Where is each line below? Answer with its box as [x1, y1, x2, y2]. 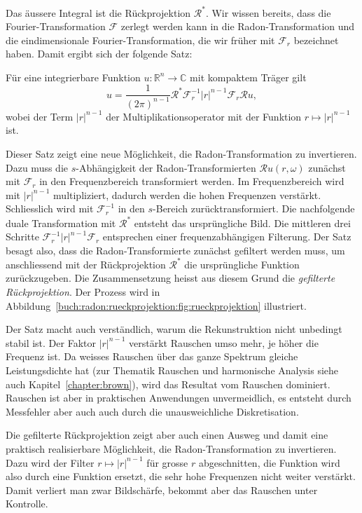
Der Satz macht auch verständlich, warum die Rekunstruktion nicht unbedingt [6, 322, 342, 336]
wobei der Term [6, 109, 74, 123]
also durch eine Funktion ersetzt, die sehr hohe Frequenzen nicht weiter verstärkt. [6, 469, 356, 484]
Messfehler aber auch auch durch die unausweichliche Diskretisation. [6, 404, 299, 418]
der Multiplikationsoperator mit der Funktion [106, 109, 302, 123]
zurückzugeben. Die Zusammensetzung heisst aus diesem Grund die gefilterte [6, 271, 335, 285]
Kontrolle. [6, 496, 48, 511]
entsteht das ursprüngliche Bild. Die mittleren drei [134, 215, 351, 230]
